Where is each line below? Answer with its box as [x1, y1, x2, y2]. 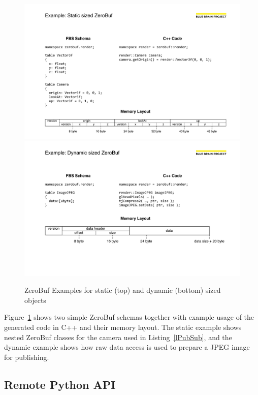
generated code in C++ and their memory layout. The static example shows [4, 321, 242, 332]
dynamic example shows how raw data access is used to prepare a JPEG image [4, 342, 250, 352]
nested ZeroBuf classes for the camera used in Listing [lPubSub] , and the [4, 331, 232, 342]
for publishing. [4, 351, 49, 362]
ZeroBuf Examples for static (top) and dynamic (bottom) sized [24, 285, 221, 295]
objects [24, 294, 46, 305]
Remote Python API [4, 376, 116, 392]
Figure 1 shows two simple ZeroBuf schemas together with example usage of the [4, 312, 254, 322]
